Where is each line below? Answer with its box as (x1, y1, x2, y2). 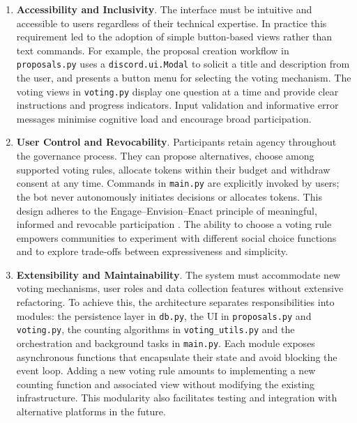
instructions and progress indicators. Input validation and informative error (16, 98, 339, 112)
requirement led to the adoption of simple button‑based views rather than (16, 29, 333, 44)
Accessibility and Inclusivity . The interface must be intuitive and (16, 2, 312, 16)
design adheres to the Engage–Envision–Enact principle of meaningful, (16, 203, 317, 217)
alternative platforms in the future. (16, 404, 166, 418)
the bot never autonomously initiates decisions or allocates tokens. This (16, 189, 322, 203)
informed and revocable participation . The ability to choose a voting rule (16, 217, 332, 231)
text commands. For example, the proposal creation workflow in (16, 43, 289, 57)
